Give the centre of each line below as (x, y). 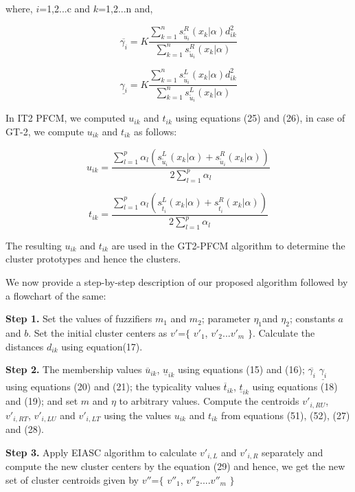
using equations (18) (295, 387)
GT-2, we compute (45, 131)
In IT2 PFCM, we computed (66, 118)
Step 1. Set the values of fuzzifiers (79, 318)
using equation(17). (102, 346)
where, (19, 8)
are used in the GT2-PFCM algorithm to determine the (228, 245)
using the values (138, 415)
